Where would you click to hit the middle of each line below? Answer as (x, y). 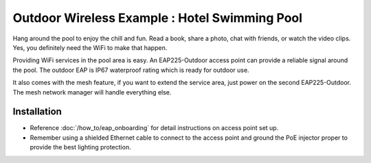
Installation (37, 112)
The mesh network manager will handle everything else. (92, 92)
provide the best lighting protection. (80, 147)
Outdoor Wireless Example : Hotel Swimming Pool (157, 18)
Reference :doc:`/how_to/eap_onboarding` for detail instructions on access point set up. (154, 128)
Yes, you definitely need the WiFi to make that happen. (90, 47)
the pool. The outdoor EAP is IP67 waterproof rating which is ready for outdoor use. (131, 70)
